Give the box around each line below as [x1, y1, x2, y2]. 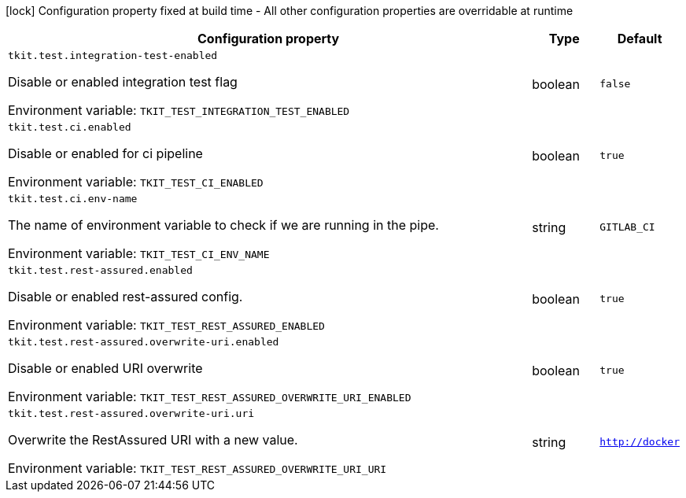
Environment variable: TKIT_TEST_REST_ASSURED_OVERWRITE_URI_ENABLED [8, 389, 411, 404]
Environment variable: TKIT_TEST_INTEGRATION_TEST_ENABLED [8, 102, 350, 118]
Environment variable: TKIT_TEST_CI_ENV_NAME [8, 245, 270, 261]
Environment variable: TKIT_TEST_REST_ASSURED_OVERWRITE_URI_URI [8, 460, 387, 476]
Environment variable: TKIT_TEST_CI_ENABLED [8, 174, 264, 190]
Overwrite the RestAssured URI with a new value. [8, 432, 298, 448]
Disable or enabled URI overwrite [8, 360, 203, 376]
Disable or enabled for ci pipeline [8, 146, 203, 161]
